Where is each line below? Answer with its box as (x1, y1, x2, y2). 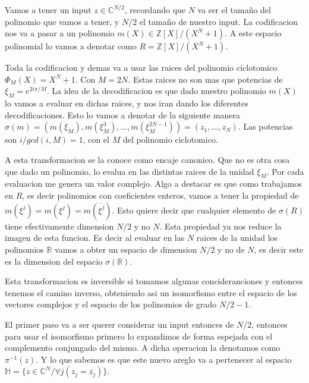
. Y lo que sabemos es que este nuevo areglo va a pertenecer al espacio (36, 353, 292, 365)
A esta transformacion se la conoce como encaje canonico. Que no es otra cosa (5, 153, 290, 165)
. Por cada (266, 165, 304, 177)
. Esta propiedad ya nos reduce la (159, 219, 282, 232)
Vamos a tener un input (5, 4, 92, 15)
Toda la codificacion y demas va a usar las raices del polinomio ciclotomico (5, 61, 278, 74)
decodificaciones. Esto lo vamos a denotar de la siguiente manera (5, 108, 241, 121)
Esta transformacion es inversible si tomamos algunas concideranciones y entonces (5, 275, 303, 287)
